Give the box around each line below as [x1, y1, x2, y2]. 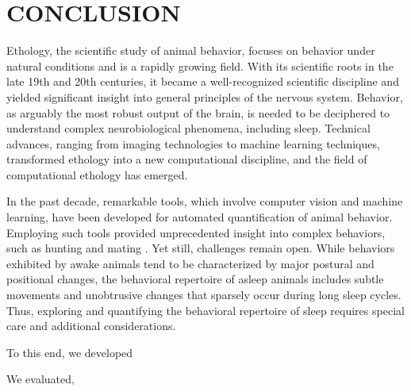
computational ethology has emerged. [6, 166, 188, 183]
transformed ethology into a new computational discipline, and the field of [6, 151, 367, 167]
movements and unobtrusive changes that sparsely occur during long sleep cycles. [6, 286, 401, 303]
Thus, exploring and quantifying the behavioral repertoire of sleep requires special [6, 302, 405, 318]
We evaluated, [6, 371, 75, 387]
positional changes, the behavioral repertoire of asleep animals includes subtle [6, 271, 384, 287]
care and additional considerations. [6, 317, 176, 334]
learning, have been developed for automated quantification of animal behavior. [6, 209, 393, 225]
